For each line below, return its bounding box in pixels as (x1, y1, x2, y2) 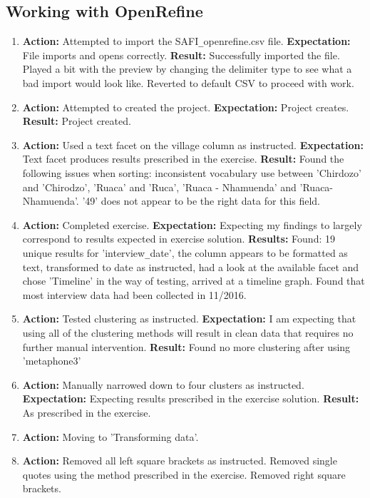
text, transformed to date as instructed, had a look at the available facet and (22, 259, 359, 274)
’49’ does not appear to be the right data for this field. (82, 193, 320, 208)
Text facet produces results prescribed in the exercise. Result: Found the (22, 151, 344, 166)
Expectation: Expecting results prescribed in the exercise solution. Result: (22, 391, 359, 406)
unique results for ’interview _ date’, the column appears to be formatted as (22, 245, 348, 260)
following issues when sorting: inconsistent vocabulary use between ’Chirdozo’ (22, 166, 361, 181)
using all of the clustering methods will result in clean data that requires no (22, 325, 354, 340)
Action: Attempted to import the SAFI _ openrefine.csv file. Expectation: (22, 34, 351, 49)
